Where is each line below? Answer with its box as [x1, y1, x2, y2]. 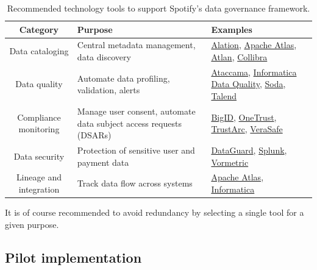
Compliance [17, 110, 61, 123]
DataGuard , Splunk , [211, 143, 287, 156]
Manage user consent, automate [77, 104, 196, 117]
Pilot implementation [5, 247, 142, 266]
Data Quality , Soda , [211, 77, 286, 90]
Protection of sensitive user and [77, 143, 195, 156]
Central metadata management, [77, 38, 196, 51]
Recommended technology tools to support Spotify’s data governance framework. [7, 2, 310, 14]
